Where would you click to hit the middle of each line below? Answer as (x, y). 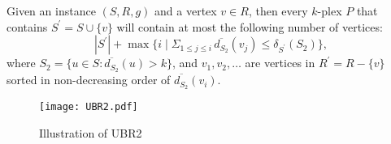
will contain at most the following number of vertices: (250, 26)
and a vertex (186, 11)
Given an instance (51, 11)
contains (27, 26)
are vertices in (280, 63)
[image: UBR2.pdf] (89, 106)
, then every (278, 11)
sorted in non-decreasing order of (89, 80)
